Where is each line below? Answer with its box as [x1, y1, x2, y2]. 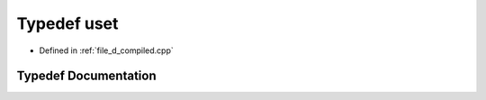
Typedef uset [16, 14, 119, 33]
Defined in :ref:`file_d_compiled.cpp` [39, 45, 175, 56]
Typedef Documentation [16, 68, 157, 84]
